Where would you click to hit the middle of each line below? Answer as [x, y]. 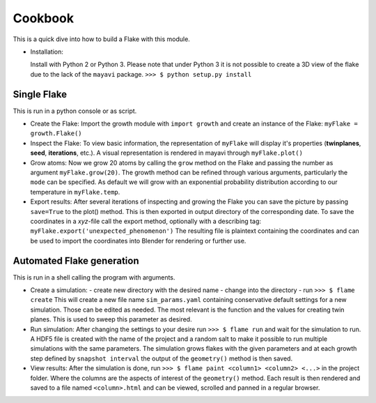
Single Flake [40, 94]
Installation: [47, 52]
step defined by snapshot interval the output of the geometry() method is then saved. [161, 358]
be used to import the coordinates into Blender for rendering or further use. [138, 241]
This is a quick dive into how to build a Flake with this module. [102, 39]
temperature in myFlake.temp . [75, 192]
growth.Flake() [56, 134]
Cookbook [44, 18]
